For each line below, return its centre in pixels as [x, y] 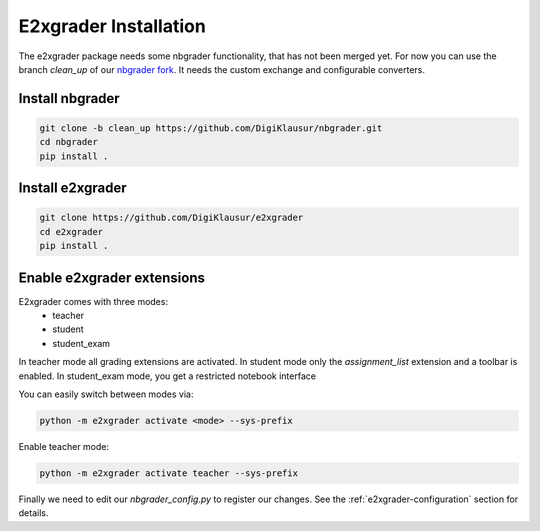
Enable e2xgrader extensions [111, 277]
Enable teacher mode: [64, 446]
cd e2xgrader [71, 231]
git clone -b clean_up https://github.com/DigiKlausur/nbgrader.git [211, 128]
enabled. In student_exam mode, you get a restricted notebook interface [167, 376]
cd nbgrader [69, 142]
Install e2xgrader [72, 188]
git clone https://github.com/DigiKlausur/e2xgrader [171, 218]
